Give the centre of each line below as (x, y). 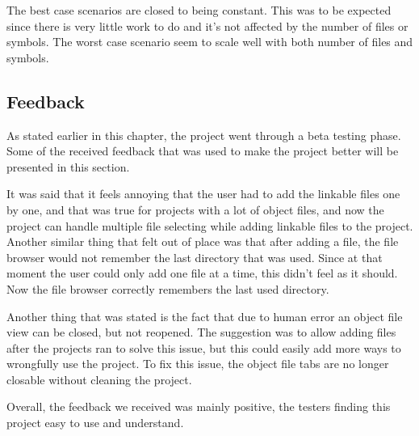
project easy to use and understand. (95, 423)
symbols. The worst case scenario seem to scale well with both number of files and (210, 42)
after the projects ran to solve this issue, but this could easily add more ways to (204, 347)
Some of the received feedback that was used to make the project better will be (203, 151)
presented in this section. (68, 166)
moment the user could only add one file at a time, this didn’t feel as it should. (202, 273)
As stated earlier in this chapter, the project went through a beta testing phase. (204, 135)
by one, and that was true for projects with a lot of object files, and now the (195, 209)
